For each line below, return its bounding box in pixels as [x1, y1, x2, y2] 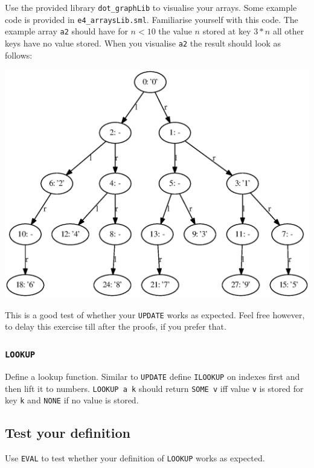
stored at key [202, 25, 251, 37]
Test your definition [5, 423, 130, 442]
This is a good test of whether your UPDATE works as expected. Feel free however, [5, 308, 305, 321]
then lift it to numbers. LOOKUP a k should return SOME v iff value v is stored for [5, 382, 304, 394]
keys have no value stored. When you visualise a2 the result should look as [5, 36, 281, 49]
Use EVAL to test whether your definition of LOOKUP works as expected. [5, 452, 265, 464]
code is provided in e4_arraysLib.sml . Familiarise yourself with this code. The [5, 13, 298, 25]
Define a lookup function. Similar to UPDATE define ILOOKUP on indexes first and [5, 370, 300, 382]
